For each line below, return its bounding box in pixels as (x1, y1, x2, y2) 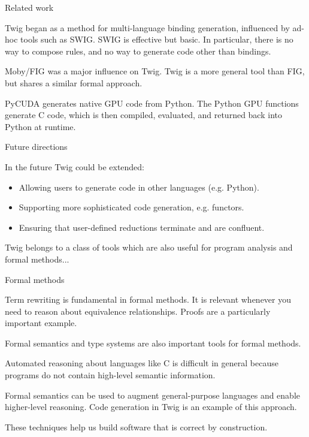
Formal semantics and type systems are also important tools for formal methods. (5, 336, 301, 349)
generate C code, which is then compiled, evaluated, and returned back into (5, 109, 282, 121)
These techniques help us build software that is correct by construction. (5, 420, 268, 433)
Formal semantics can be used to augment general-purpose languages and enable (5, 388, 301, 401)
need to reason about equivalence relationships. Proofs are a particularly (5, 305, 271, 317)
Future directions (5, 140, 68, 153)
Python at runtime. (5, 120, 76, 132)
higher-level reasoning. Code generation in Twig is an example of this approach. (5, 400, 297, 413)
